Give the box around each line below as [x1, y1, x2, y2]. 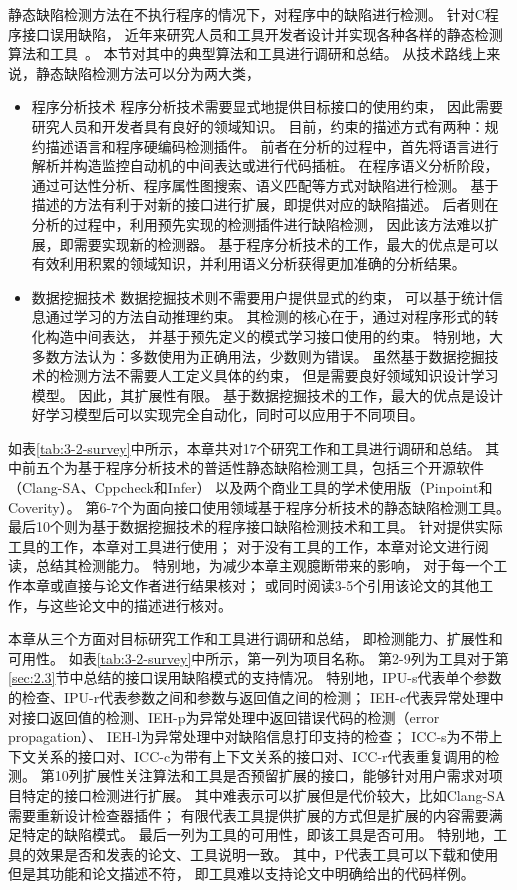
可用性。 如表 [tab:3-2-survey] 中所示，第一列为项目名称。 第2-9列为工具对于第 [8, 647, 509, 668]
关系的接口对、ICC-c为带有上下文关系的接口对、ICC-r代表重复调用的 [35, 745, 486, 766]
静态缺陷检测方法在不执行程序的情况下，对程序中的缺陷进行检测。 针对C [8, 4, 485, 24]
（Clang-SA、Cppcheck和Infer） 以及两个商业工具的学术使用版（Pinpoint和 [8, 477, 493, 498]
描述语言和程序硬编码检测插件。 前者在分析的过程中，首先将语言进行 [45, 135, 499, 156]
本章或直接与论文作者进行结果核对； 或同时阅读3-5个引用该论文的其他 [21, 575, 480, 596]
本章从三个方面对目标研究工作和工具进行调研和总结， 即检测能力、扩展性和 [8, 628, 503, 649]
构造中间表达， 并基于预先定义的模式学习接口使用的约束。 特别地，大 [45, 325, 504, 346]
